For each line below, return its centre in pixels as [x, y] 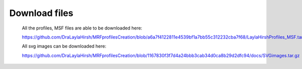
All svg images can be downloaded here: [64, 46]
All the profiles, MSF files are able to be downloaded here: [82, 28]
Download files [41, 13]
